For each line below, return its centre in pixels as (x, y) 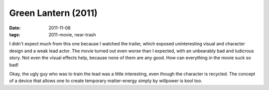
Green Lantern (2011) (53, 13)
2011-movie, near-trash (72, 34)
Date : (15, 28)
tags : (15, 34)
